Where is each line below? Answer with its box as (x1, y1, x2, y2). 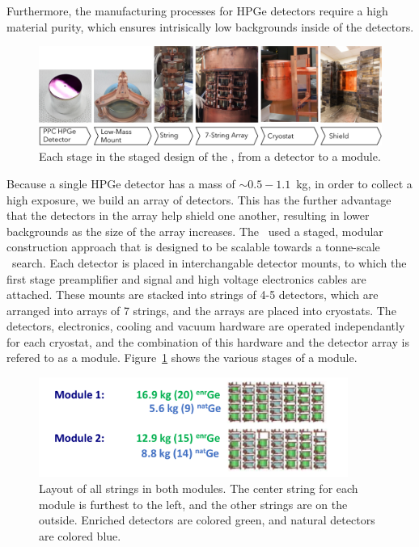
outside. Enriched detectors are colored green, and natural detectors (39, 511, 375, 528)
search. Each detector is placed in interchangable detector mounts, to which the (11, 254, 407, 271)
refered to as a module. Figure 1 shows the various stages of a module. (6, 349, 358, 366)
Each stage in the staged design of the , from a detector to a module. (39, 148, 381, 165)
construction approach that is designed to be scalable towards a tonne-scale (6, 238, 380, 255)
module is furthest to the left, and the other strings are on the (39, 495, 348, 512)
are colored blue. (39, 527, 121, 544)
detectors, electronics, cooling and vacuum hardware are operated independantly (6, 318, 405, 335)
